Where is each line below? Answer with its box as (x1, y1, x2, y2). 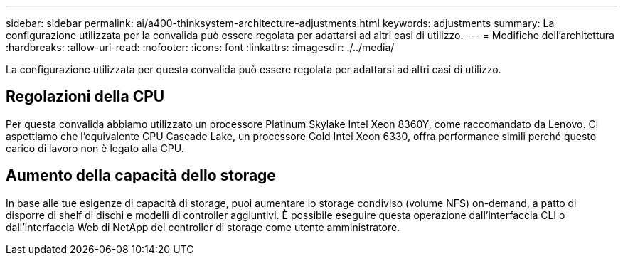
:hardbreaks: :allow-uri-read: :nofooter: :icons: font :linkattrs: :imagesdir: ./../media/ (6, 41, 395, 53)
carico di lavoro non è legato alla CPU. (6, 142, 184, 154)
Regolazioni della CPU (6, 87, 165, 106)
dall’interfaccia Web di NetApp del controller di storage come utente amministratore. (6, 220, 400, 233)
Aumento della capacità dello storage (6, 166, 276, 185)
